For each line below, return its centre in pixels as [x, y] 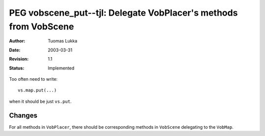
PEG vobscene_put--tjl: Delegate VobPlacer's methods [123, 13]
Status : [17, 68]
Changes [23, 115]
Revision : [19, 59]
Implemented [61, 68]
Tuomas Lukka [63, 41]
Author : [17, 41]
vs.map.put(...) [37, 90]
